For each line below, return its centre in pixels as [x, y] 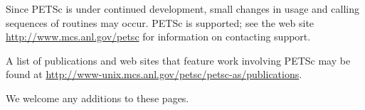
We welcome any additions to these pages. [97, 98]
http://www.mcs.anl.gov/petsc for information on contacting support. [158, 37]
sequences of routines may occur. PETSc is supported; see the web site [160, 22]
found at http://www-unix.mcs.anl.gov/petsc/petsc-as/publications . [154, 74]
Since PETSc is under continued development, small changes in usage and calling [182, 9]
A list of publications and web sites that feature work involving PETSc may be [178, 60]
